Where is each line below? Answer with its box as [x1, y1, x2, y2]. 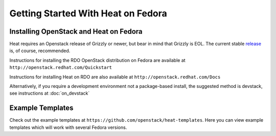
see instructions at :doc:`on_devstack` [9, 90, 90, 97]
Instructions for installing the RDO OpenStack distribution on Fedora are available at [9, 57, 186, 63]
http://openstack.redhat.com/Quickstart [9, 64, 112, 71]
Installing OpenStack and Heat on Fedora [9, 27, 143, 36]
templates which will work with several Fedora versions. [9, 124, 127, 130]
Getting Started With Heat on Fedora [9, 8, 167, 19]
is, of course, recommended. [9, 48, 71, 54]
